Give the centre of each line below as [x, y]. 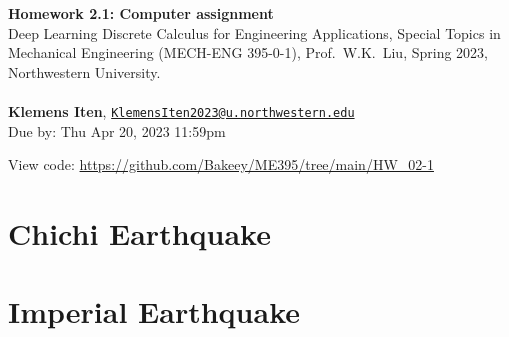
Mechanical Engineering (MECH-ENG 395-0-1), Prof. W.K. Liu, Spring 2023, [248, 52]
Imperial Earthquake [154, 311]
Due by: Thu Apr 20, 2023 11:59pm [117, 130]
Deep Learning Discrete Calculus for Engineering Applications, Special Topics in [254, 32]
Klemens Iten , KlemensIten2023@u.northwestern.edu [181, 110]
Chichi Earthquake [139, 233]
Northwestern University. [84, 71]
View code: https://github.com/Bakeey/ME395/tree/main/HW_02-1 [221, 164]
